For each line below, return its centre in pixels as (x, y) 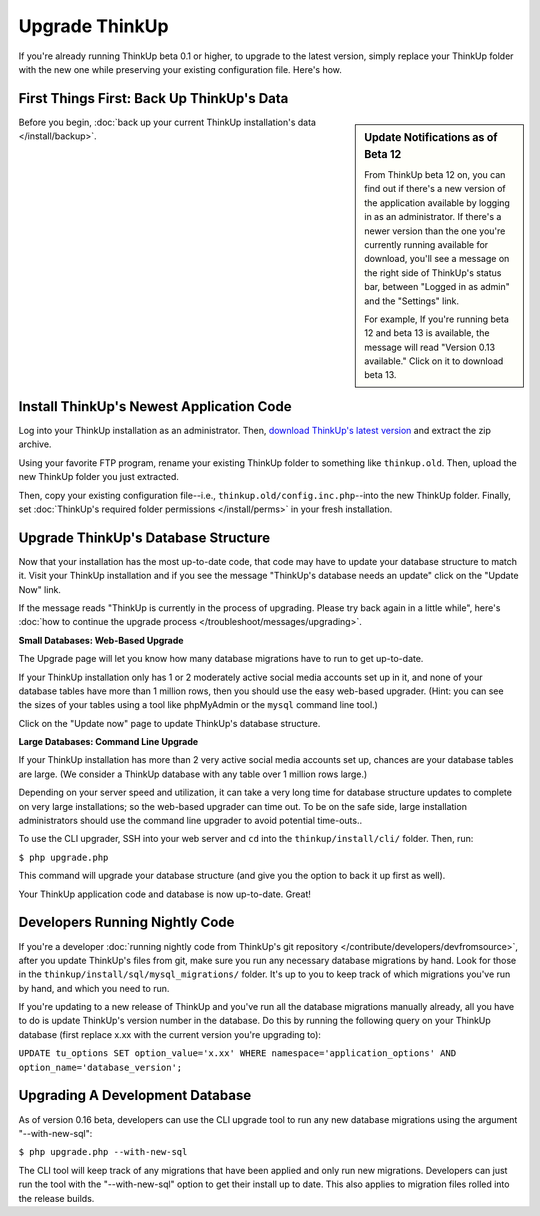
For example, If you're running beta (437, 319)
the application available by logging (437, 202)
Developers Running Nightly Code (126, 922)
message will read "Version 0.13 (429, 347)
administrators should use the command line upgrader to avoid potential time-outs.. (190, 821)
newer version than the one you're (435, 231)
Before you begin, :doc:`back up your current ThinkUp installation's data (167, 122)
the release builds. (56, 1198)
